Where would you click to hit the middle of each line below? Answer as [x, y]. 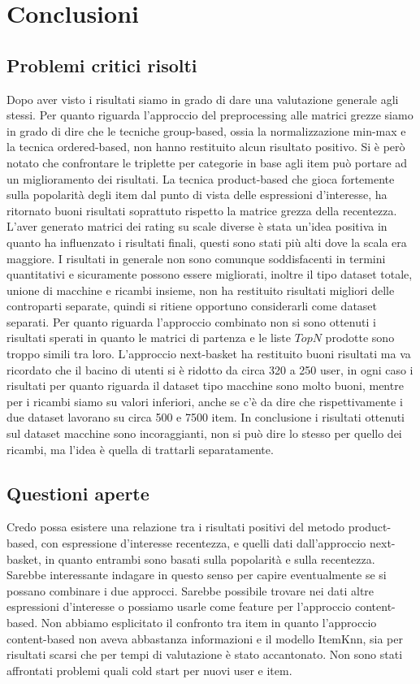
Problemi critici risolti [102, 65]
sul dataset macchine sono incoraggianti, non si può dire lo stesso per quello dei [204, 433]
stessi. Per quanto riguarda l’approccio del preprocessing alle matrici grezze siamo [210, 115]
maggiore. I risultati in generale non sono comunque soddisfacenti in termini [196, 258]
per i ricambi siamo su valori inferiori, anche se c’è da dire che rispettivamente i [205, 401]
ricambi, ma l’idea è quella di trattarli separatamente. [140, 449]
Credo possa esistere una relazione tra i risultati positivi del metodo [175, 527]
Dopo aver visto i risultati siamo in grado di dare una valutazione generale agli [203, 99]
